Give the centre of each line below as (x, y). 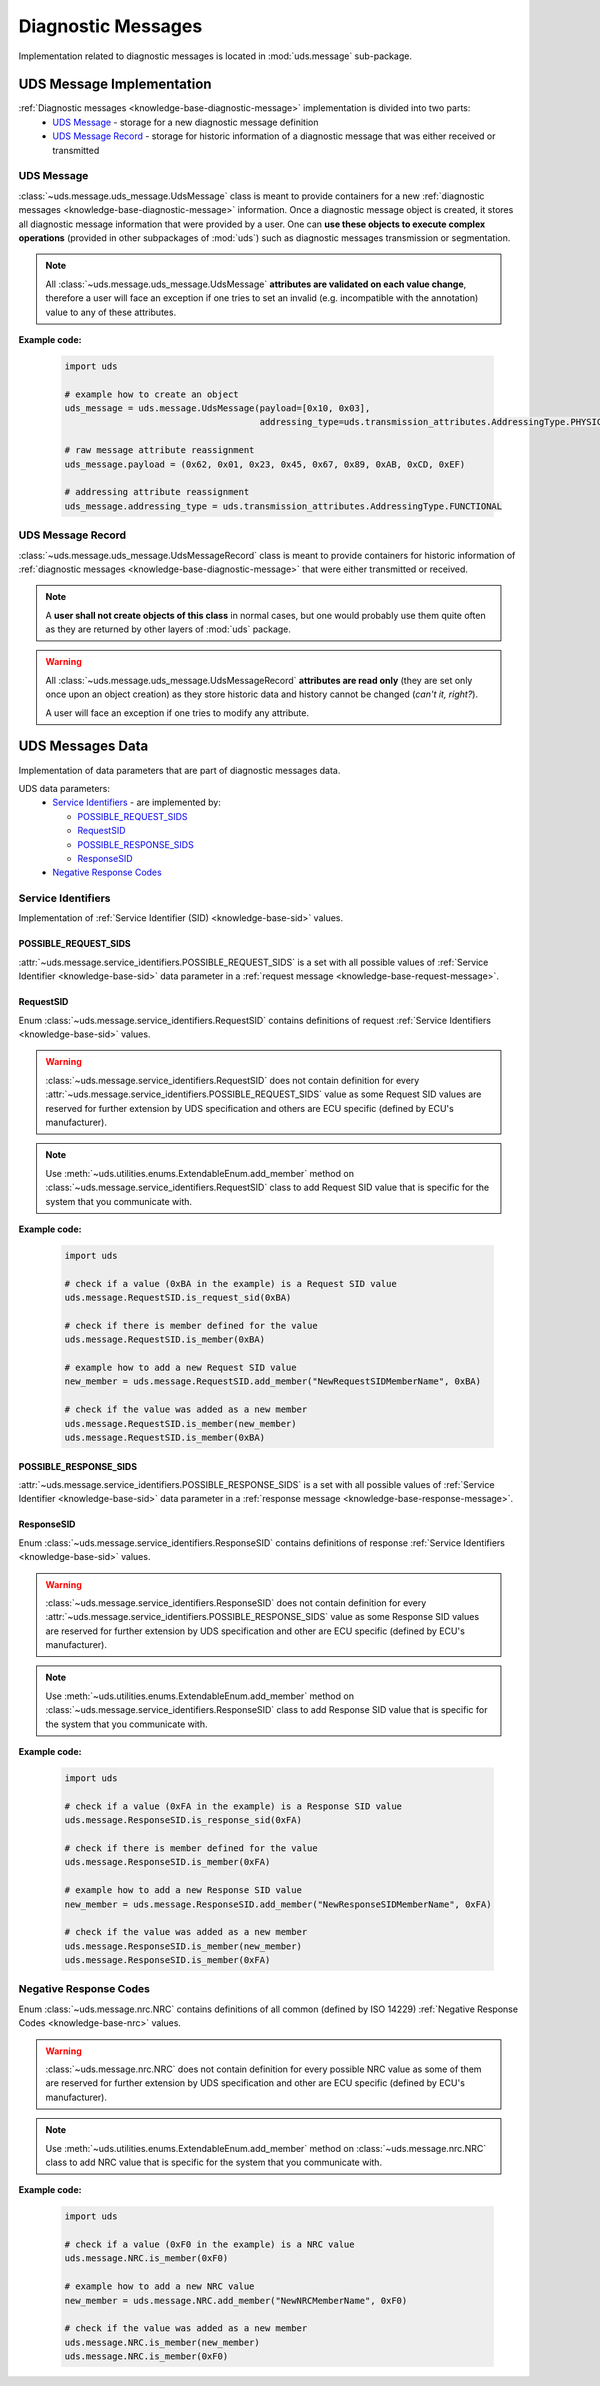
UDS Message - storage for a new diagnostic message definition (185, 122)
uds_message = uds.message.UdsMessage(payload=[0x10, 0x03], (217, 408)
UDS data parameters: (64, 788)
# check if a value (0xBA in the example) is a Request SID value (230, 1283)
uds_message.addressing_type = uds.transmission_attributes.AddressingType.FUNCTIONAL (283, 506)
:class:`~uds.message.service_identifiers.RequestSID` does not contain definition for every (232, 1080)
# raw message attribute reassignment (159, 450)
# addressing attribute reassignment (157, 492)
